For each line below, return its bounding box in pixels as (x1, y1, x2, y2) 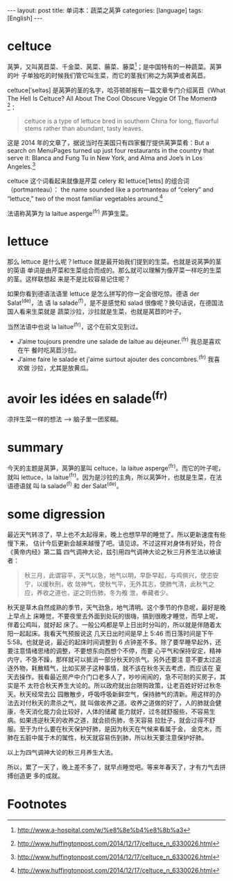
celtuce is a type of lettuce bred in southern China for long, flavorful (24, 117, 219, 126)
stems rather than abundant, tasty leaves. (24, 124, 144, 133)
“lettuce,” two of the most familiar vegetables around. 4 (7, 193, 163, 203)
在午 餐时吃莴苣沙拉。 (17, 346, 80, 355)
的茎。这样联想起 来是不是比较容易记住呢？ (7, 275, 130, 283)
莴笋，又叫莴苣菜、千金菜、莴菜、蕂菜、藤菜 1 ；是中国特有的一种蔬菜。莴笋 (7, 61, 222, 71)
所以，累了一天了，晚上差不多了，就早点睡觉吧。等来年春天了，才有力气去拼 (7, 762, 226, 771)
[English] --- (7, 14, 43, 22)
